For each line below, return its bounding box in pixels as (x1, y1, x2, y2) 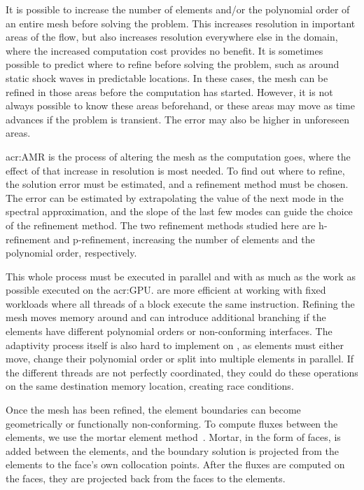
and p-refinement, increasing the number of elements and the (53, 231, 315, 246)
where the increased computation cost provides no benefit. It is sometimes (6, 43, 323, 57)
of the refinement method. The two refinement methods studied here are (6, 217, 316, 232)
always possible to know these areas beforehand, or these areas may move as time (6, 98, 355, 113)
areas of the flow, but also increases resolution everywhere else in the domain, (6, 29, 338, 44)
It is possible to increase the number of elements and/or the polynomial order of (6, 2, 350, 16)
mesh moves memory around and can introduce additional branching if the (6, 310, 326, 325)
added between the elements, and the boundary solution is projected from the (6, 443, 339, 458)
